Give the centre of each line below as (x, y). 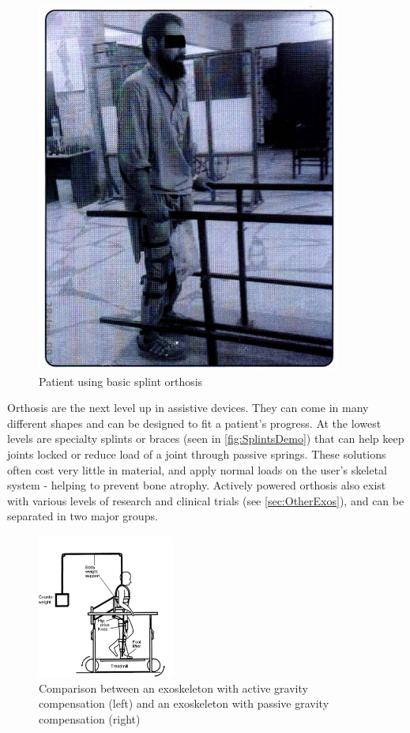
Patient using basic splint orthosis (121, 381)
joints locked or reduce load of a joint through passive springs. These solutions (197, 453)
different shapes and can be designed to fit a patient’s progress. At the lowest (194, 423)
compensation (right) (90, 718)
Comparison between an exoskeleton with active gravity (173, 688)
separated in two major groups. (83, 516)
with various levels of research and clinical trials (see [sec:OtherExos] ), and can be (206, 500)
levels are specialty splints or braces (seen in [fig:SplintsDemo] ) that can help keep (206, 438)
